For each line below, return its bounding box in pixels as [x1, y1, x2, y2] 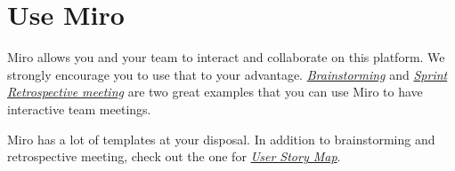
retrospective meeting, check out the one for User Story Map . [7, 147, 341, 166]
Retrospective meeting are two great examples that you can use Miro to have [7, 82, 423, 101]
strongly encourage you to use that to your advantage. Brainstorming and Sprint [7, 65, 448, 83]
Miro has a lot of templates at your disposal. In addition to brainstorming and [7, 129, 435, 148]
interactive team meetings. [7, 99, 151, 118]
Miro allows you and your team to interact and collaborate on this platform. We [7, 48, 445, 66]
